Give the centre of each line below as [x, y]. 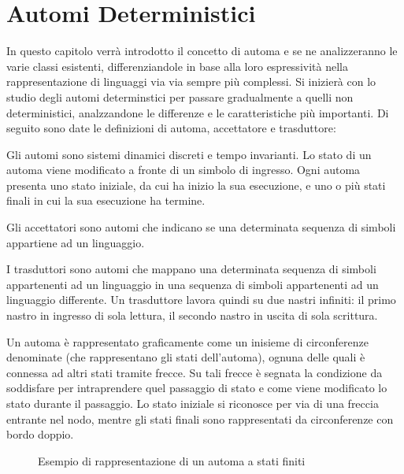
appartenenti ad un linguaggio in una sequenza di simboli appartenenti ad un [193, 284]
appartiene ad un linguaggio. [76, 242]
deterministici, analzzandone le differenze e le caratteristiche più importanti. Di [198, 112]
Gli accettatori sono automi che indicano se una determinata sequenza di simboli [201, 227]
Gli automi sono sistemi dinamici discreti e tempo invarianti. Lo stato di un [189, 154]
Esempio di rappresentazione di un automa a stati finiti [172, 460]
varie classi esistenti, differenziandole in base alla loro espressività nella [177, 66]
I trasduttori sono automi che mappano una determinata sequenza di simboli [191, 269]
